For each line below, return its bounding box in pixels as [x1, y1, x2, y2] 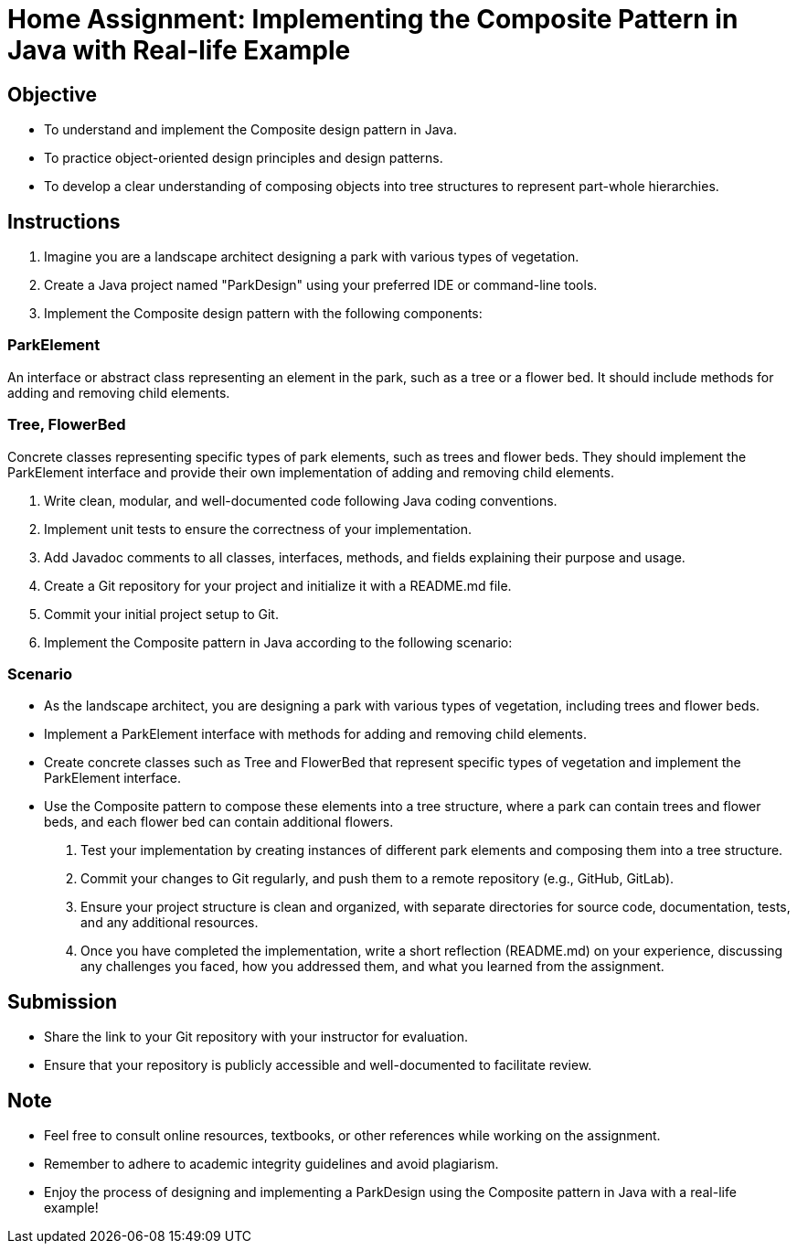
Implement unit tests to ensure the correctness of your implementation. [44, 520, 473, 537]
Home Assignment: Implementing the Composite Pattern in [7, 4, 739, 35]
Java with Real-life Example [7, 35, 351, 66]
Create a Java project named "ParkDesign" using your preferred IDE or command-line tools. [44, 277, 598, 294]
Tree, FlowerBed [7, 415, 126, 434]
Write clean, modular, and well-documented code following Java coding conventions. [44, 492, 558, 508]
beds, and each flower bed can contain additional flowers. [44, 814, 394, 830]
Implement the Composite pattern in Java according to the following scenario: [44, 634, 513, 650]
